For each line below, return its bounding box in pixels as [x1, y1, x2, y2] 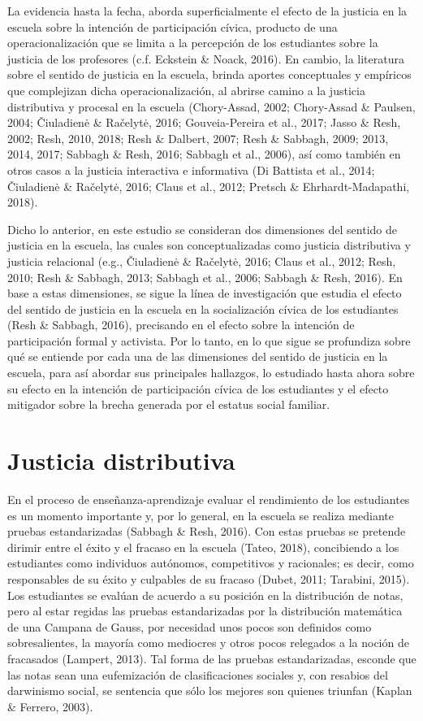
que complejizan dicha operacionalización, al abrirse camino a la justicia [7, 81, 365, 98]
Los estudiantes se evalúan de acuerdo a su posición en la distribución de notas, [7, 586, 404, 603]
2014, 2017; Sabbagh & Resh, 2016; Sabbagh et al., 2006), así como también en [7, 146, 401, 163]
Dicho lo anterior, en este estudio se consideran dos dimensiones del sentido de [7, 220, 397, 237]
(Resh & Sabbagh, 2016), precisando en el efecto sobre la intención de [7, 316, 355, 333]
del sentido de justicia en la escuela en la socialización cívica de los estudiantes [7, 300, 399, 317]
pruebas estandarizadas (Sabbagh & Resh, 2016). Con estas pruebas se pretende [7, 523, 406, 540]
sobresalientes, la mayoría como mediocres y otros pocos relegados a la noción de [7, 634, 409, 651]
